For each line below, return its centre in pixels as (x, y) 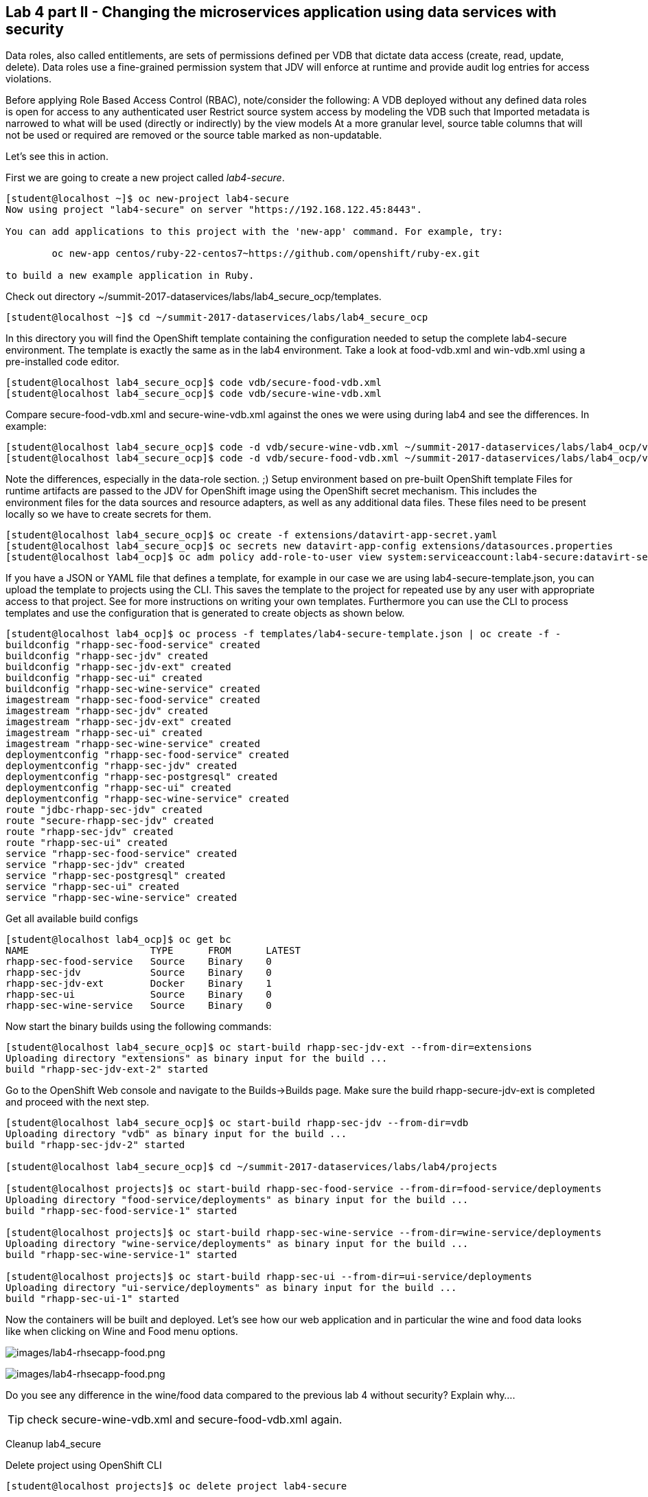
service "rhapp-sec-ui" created (92, 887)
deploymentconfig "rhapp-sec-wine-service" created (148, 799)
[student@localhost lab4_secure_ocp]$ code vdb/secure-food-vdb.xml (194, 383)
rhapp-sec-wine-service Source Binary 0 (139, 1006)
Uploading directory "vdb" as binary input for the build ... (176, 1134)
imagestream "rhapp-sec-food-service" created (133, 700)
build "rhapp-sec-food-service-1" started (121, 1211)
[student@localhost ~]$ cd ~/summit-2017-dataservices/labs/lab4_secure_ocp (217, 318)
